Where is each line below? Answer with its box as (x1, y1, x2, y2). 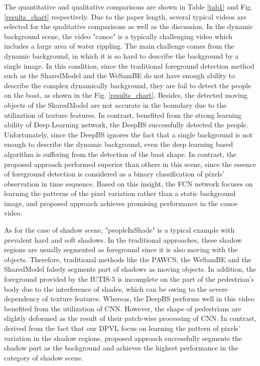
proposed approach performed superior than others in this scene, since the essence (4, 158, 256, 169)
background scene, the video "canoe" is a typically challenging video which (4, 31, 232, 41)
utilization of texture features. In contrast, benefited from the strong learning (4, 109, 242, 120)
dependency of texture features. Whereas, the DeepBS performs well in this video (4, 293, 254, 304)
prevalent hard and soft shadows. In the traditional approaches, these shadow (4, 234, 242, 245)
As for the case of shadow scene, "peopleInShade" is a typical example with (4, 225, 235, 235)
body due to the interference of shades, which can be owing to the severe (4, 283, 228, 294)
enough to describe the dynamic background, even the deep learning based (4, 139, 233, 149)
